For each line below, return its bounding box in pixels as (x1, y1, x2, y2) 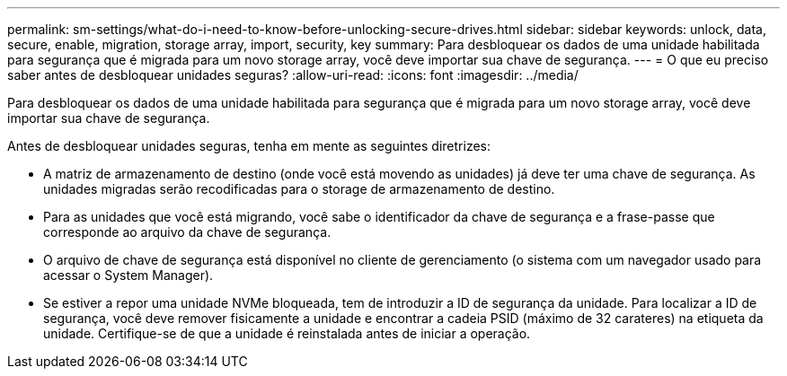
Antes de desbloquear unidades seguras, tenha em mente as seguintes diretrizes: (7, 138, 491, 153)
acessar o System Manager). (43, 267, 214, 283)
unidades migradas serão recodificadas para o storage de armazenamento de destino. (43, 181, 555, 197)
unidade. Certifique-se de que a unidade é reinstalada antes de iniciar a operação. (43, 326, 531, 341)
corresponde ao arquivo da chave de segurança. (43, 224, 332, 240)
